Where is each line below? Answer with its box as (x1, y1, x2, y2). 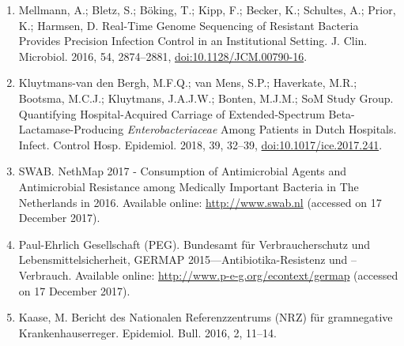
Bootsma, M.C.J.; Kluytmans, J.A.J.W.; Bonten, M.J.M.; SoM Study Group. (18, 89, 394, 106)
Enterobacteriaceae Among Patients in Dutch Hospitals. (126, 121, 397, 137)
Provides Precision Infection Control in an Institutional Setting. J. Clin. (18, 32, 368, 49)
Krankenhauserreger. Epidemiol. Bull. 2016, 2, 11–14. (18, 324, 277, 340)
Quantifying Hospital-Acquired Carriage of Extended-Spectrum (18, 105, 325, 122)
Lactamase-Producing (18, 121, 124, 137)
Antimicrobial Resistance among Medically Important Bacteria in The (18, 178, 359, 194)
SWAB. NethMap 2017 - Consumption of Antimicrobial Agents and (18, 163, 346, 179)
